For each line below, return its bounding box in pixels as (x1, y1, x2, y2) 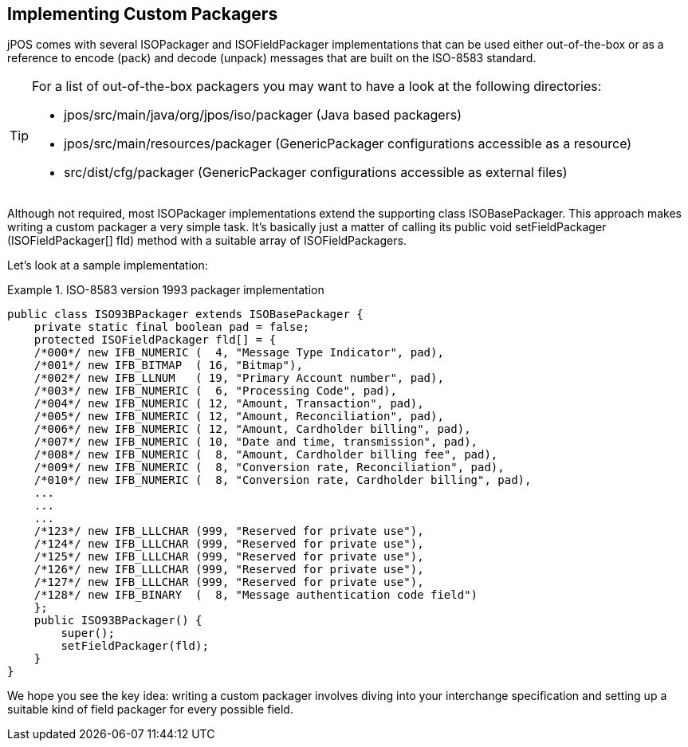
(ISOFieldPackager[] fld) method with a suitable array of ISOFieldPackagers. (7, 234, 407, 248)
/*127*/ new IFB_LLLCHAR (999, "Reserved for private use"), (33, 576, 424, 589)
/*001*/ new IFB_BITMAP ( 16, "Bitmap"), (33, 359, 303, 372)
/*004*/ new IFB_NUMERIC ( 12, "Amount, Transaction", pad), (33, 397, 424, 411)
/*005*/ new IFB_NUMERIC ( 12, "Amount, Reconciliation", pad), (33, 410, 444, 423)
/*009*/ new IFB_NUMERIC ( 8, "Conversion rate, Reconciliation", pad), (33, 461, 505, 474)
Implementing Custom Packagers (7, 4, 278, 24)
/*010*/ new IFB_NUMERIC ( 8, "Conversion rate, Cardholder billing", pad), (33, 474, 532, 487)
